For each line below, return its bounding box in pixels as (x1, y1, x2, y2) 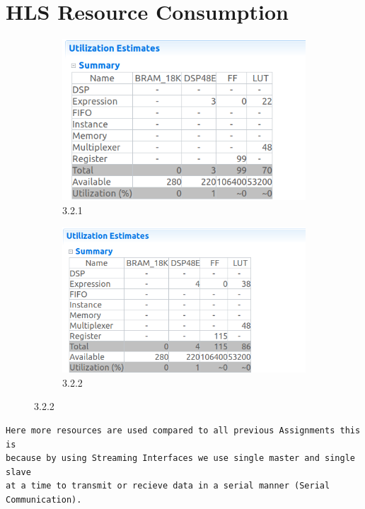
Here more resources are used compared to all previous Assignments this (6, 426, 361, 435)
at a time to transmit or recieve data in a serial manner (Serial (6, 481, 330, 491)
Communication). (6, 494, 82, 505)
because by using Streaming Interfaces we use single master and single (6, 453, 355, 464)
